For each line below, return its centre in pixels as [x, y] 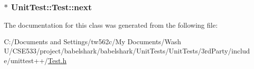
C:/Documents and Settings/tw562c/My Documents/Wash [93, 41]
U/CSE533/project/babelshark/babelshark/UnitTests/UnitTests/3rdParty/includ [127, 51]
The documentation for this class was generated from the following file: [111, 25]
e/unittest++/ [26, 60]
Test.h [57, 60]
